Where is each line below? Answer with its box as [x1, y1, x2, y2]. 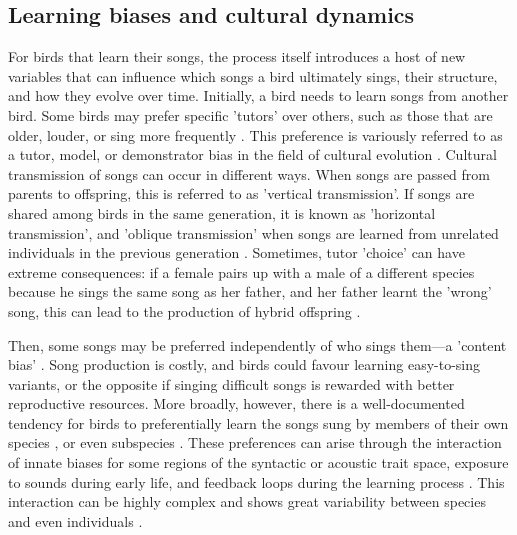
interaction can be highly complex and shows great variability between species [8, 491, 486, 512]
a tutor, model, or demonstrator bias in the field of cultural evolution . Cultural [8, 144, 497, 165]
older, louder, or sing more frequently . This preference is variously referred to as [8, 124, 503, 145]
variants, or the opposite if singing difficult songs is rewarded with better [8, 373, 455, 394]
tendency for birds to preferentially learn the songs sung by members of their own [8, 412, 509, 433]
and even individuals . [8, 510, 143, 531]
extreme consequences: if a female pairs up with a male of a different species [8, 261, 475, 282]
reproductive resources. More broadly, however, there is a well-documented [8, 393, 465, 414]
